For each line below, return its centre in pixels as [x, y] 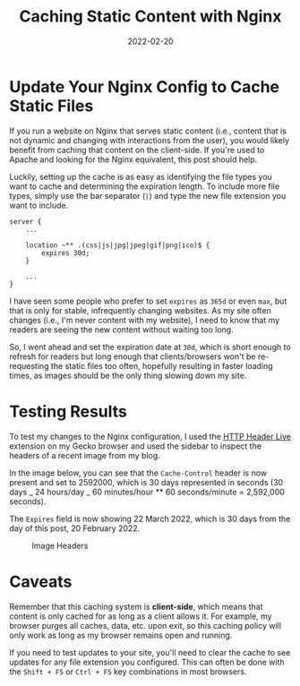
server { [26, 221]
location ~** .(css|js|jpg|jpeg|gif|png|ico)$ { [118, 245]
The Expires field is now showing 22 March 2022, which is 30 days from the [150, 519]
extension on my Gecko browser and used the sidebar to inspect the [136, 446]
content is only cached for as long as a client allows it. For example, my [141, 616]
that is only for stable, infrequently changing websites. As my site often [140, 310]
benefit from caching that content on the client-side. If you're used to [137, 150]
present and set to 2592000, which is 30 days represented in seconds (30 [146, 482]
